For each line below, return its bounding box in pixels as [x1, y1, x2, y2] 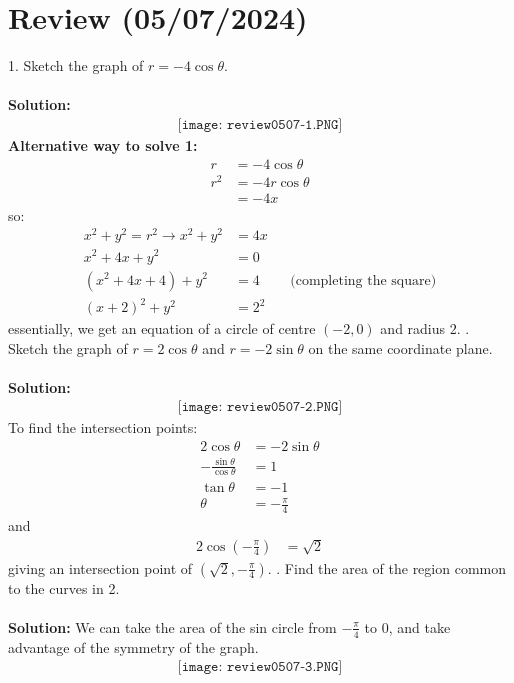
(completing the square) [290, 273, 437, 288]
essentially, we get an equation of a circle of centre [8, 318, 316, 339]
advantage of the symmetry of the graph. [8, 636, 259, 657]
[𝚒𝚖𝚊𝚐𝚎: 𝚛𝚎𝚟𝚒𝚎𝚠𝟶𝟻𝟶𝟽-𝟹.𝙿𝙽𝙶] [177, 660, 343, 675]
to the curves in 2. [8, 577, 120, 598]
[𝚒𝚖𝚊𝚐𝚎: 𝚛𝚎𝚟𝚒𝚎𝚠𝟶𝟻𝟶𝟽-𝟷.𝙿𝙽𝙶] [177, 117, 343, 132]
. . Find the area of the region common [267, 557, 506, 578]
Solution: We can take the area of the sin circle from [8, 616, 337, 637]
